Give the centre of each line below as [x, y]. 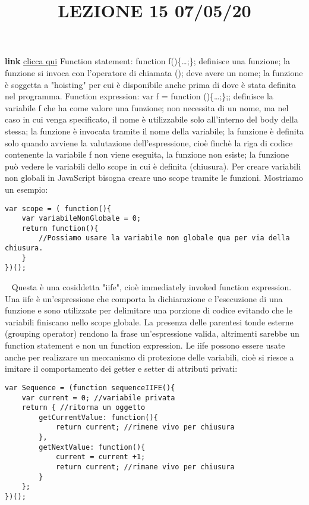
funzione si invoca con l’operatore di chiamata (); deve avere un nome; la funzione [154, 72]
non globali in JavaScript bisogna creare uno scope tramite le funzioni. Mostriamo [154, 178]
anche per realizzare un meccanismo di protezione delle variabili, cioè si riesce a [149, 357]
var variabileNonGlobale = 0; [81, 219]
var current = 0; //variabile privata [98, 398]
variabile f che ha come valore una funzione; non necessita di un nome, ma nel [147, 107]
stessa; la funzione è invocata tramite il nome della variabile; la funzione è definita [154, 131]
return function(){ [60, 228]
